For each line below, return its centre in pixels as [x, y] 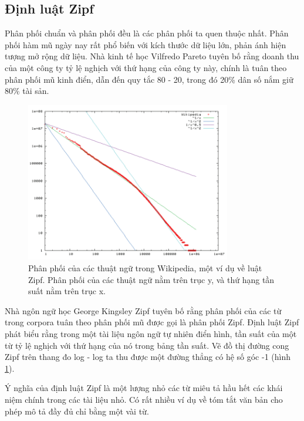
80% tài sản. [27, 91]
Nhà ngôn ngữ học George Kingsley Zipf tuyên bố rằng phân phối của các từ [143, 310]
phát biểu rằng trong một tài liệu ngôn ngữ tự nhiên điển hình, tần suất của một [151, 334]
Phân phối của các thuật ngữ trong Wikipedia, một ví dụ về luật [145, 268]
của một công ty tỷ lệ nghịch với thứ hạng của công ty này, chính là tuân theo [146, 67]
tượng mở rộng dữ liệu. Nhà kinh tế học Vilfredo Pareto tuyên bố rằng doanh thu [152, 56]
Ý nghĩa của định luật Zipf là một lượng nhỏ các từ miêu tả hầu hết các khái [144, 388]
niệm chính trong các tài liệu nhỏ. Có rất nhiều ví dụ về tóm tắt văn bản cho [144, 399]
